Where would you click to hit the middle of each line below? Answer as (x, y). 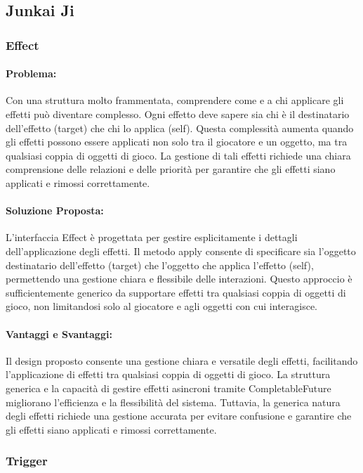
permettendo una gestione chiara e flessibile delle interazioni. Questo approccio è (179, 279)
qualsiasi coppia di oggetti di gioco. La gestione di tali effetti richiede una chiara (178, 155)
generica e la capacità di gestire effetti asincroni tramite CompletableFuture (169, 388)
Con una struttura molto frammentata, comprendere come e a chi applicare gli (175, 100)
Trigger (27, 461)
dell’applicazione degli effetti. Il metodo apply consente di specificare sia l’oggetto (181, 251)
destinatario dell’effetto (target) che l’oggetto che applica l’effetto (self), (160, 265)
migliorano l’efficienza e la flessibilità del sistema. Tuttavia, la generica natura (173, 402)
